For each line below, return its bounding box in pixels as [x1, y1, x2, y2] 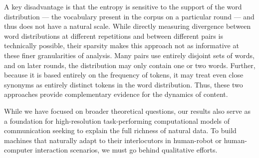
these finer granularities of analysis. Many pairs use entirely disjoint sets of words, [4, 50, 255, 60]
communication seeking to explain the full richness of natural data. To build [4, 125, 237, 136]
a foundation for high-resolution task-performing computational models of [4, 115, 230, 126]
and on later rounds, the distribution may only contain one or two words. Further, [4, 60, 256, 70]
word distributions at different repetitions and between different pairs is [4, 30, 223, 41]
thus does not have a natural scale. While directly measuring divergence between [4, 21, 251, 31]
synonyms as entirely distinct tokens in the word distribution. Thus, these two [4, 79, 243, 89]
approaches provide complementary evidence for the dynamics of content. [4, 89, 228, 99]
